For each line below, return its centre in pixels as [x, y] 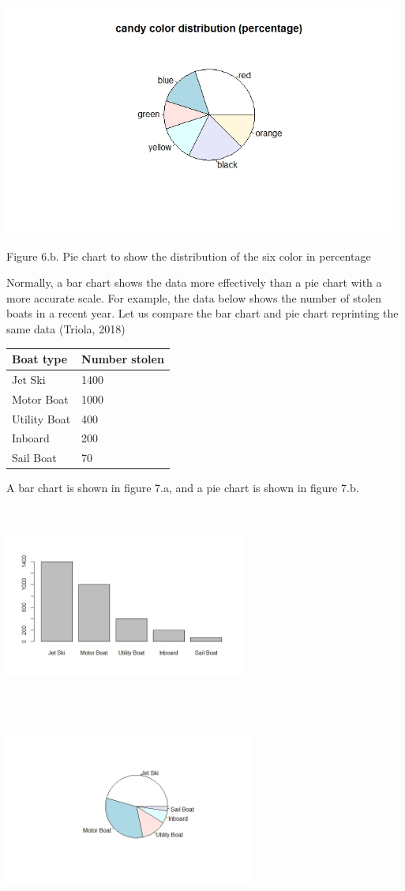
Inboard [31, 438]
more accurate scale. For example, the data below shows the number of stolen [194, 297]
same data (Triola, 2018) [66, 328]
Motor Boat [40, 399]
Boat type [40, 359]
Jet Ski [29, 379]
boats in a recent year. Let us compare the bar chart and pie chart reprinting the [202, 313]
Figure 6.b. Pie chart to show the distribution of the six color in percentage [189, 256]
